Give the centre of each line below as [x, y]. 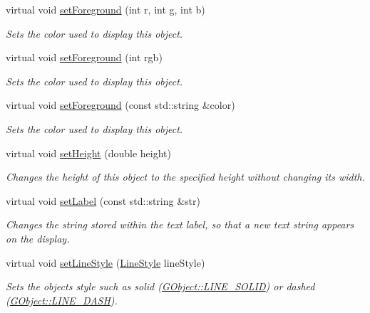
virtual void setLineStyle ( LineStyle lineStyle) [106, 262]
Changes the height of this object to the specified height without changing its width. [185, 177]
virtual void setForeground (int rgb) [84, 57]
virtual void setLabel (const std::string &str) [103, 200]
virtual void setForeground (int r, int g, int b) [106, 9]
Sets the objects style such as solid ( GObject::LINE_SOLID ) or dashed [160, 286]
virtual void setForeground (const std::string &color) [120, 105]
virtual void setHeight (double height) [88, 153]
